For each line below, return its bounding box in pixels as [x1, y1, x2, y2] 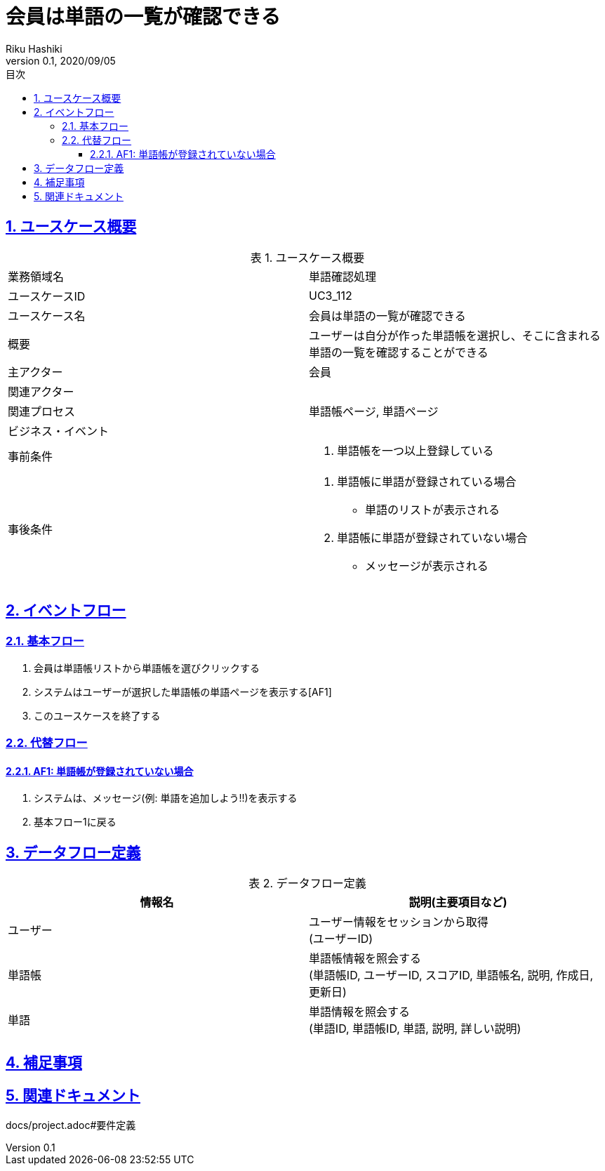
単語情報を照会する [309, 1005, 411, 1019]
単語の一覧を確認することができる [309, 345, 488, 359]
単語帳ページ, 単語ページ [309, 404, 439, 418]
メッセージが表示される [365, 558, 488, 573]
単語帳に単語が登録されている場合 [337, 474, 517, 489]
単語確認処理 [309, 269, 377, 284]
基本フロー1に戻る [34, 816, 117, 828]
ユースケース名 [8, 308, 86, 323]
